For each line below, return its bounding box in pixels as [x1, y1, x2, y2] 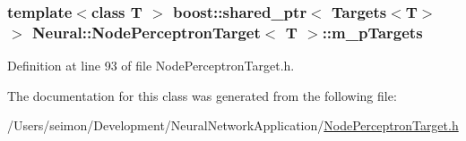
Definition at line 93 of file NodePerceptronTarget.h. [7, 56, 295, 75]
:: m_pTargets [322, 21, 423, 43]
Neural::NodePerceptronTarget [31, 21, 261, 43]
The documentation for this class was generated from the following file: [7, 86, 397, 104]
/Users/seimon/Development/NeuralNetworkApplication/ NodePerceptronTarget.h [7, 116, 459, 135]
